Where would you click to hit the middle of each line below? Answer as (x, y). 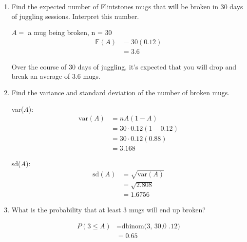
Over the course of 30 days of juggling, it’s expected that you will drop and (124, 66)
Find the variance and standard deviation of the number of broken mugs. (121, 93)
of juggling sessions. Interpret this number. (75, 16)
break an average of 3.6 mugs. (56, 76)
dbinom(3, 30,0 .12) (151, 226)
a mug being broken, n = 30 (70, 32)
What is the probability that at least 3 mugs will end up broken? (108, 210)
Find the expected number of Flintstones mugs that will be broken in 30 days (127, 6)
